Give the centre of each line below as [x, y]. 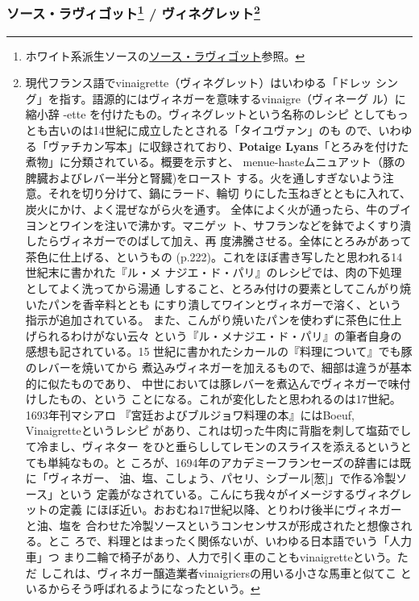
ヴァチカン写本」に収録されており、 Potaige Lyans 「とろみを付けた [228, 146]
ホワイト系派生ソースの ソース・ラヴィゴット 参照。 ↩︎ [165, 55]
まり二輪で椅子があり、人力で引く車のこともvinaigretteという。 [230, 557]
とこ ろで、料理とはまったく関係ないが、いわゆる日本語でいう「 [219, 541]
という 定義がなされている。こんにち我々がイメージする [207, 493]
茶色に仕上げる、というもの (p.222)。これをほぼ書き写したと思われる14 [214, 256]
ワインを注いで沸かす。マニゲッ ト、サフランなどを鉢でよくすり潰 [235, 225]
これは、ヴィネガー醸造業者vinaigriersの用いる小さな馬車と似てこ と [232, 572]
